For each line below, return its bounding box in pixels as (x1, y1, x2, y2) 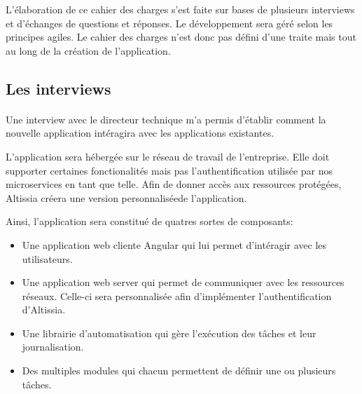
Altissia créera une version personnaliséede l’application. (6, 190, 247, 205)
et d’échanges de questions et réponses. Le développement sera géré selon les (6, 15, 333, 30)
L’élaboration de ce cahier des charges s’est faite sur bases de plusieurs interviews (6, 2, 355, 16)
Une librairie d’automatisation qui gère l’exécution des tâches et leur (22, 325, 316, 340)
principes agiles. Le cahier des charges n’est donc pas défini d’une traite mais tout (6, 29, 356, 44)
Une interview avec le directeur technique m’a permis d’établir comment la (6, 111, 326, 126)
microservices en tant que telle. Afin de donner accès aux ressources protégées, (6, 177, 342, 191)
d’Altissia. (22, 302, 66, 317)
